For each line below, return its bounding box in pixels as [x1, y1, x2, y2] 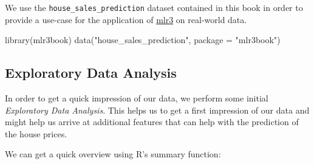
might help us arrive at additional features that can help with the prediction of [5, 115, 299, 128]
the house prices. [5, 127, 67, 140]
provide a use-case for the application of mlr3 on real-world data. [5, 13, 247, 26]
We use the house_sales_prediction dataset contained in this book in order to [5, 1, 303, 13]
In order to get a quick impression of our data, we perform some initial [5, 92, 268, 104]
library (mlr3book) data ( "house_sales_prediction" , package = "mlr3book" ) [5, 33, 281, 46]
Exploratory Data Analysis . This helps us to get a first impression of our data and [5, 103, 310, 116]
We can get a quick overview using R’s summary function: [5, 148, 221, 160]
